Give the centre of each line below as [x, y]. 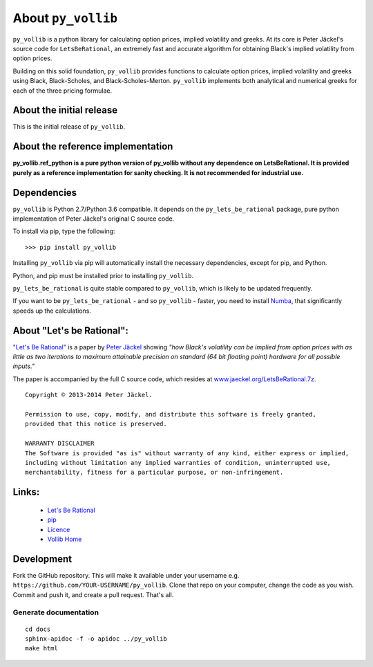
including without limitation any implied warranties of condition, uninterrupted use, [178, 463]
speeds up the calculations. [52, 311]
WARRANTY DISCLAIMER [60, 444]
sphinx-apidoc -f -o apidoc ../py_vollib [96, 639]
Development [42, 559]
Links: [26, 492]
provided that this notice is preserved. [96, 424]
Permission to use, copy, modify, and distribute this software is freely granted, [171, 414]
